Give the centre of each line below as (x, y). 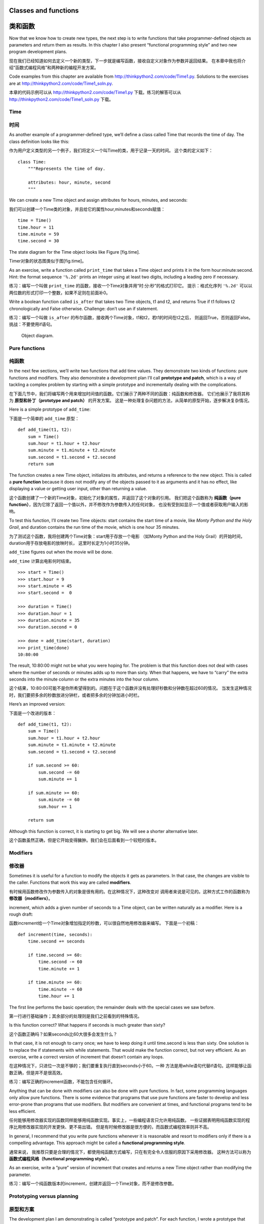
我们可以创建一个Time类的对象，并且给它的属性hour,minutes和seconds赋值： (87, 209)
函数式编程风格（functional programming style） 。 (60, 1159)
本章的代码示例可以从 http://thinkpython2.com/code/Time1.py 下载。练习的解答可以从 (95, 93)
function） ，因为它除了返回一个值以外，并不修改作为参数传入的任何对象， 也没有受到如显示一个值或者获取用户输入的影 (129, 505)
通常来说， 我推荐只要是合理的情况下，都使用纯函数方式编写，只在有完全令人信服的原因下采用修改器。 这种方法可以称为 (130, 1152)
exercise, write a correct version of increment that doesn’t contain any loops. (87, 1057)
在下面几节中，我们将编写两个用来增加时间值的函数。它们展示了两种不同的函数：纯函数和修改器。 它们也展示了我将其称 (130, 394)
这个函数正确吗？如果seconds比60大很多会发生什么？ (63, 1034)
